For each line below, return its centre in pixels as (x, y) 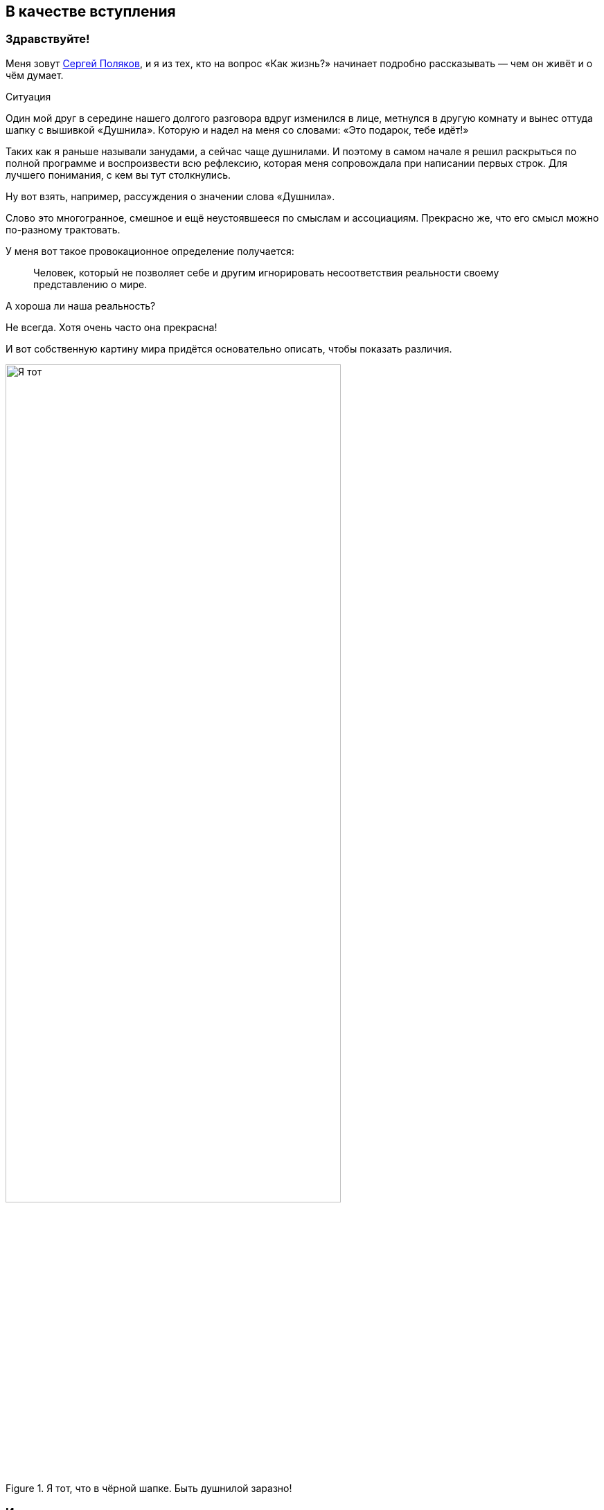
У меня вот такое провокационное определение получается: (150, 251)
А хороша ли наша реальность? (81, 305)
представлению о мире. (90, 284)
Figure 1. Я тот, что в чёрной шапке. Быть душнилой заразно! (149, 1488)
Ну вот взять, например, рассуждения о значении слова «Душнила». (170, 196)
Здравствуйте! (48, 39)
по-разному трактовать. (63, 229)
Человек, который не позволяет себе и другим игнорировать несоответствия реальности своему (266, 272)
